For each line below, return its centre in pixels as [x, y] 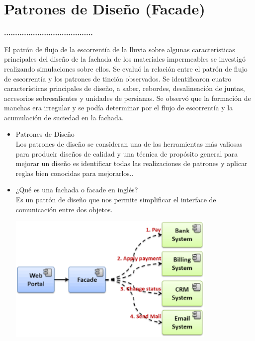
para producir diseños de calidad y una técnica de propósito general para [127, 153]
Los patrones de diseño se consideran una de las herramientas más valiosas [129, 144]
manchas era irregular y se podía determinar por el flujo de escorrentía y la [119, 108]
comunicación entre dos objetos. [64, 209]
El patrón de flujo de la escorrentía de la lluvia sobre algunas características [120, 49]
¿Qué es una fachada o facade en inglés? [77, 190]
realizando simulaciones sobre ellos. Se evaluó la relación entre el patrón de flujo [126, 68]
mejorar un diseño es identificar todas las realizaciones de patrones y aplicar [131, 163]
